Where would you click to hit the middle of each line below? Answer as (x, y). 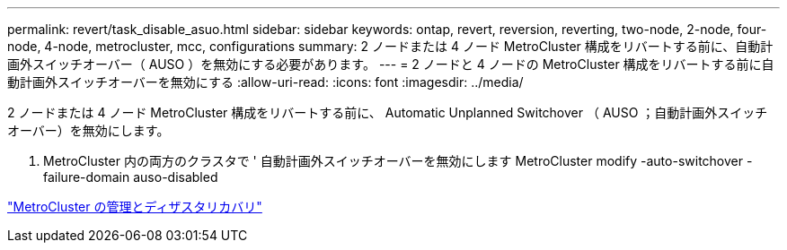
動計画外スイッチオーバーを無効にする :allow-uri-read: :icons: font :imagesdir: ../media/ (265, 82)
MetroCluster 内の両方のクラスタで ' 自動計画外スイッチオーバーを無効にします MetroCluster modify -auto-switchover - (398, 161)
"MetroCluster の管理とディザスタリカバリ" (135, 207)
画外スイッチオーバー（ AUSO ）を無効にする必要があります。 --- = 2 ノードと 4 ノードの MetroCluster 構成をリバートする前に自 (391, 64)
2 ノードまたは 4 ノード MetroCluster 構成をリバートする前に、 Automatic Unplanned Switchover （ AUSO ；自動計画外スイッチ (388, 112)
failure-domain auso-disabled (131, 177)
